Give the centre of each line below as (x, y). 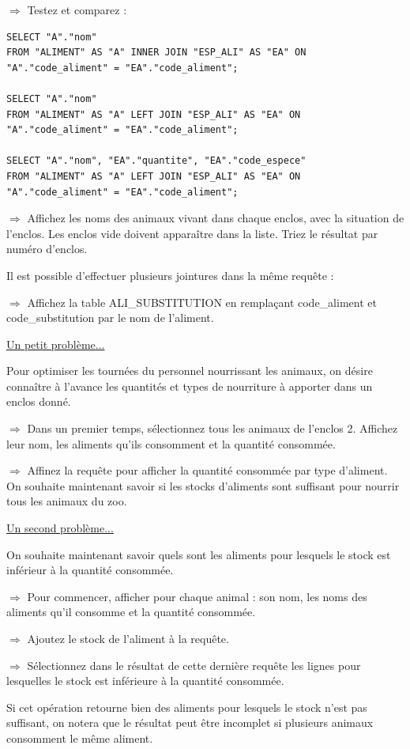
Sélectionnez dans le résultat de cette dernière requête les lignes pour (194, 665)
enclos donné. (39, 401)
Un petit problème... (56, 344)
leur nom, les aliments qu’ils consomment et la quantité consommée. (171, 443)
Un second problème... (60, 528)
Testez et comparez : (77, 9)
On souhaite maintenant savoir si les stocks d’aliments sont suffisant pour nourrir (203, 485)
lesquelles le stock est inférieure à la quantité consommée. (145, 681)
